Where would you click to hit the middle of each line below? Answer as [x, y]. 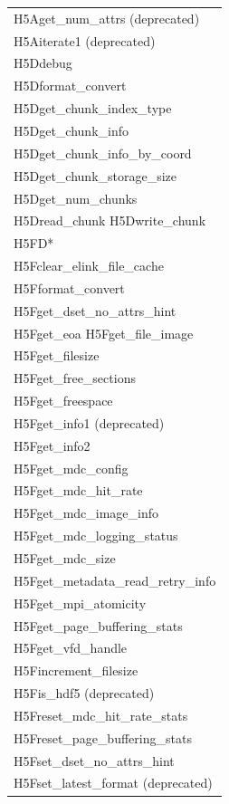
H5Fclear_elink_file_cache [89, 266]
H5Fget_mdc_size [65, 558]
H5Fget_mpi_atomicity [80, 603]
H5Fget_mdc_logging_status [96, 536]
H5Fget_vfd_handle [71, 648]
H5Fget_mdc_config [71, 468]
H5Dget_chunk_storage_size [95, 175]
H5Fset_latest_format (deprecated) [113, 783]
